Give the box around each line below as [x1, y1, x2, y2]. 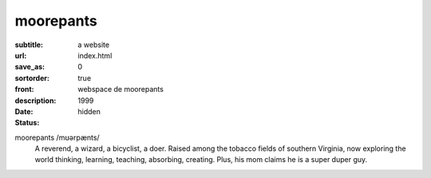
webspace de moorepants [77, 85, 164, 94]
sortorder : [14, 73, 49, 83]
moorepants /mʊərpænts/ [14, 133, 100, 142]
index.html [77, 50, 113, 60]
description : [14, 96, 57, 105]
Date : [14, 106, 34, 116]
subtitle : [14, 40, 44, 49]
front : [14, 85, 35, 94]
